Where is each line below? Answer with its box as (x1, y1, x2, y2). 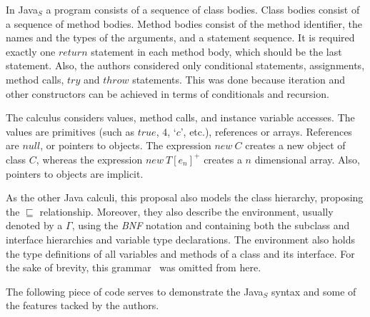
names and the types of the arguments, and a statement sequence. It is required (6, 30, 355, 45)
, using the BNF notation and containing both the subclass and (71, 218, 350, 233)
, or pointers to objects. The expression (40, 138, 211, 153)
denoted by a (6, 218, 63, 233)
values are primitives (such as (6, 124, 135, 139)
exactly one (6, 44, 56, 59)
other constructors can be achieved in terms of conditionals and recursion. (6, 86, 329, 101)
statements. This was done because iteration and (132, 71, 346, 86)
